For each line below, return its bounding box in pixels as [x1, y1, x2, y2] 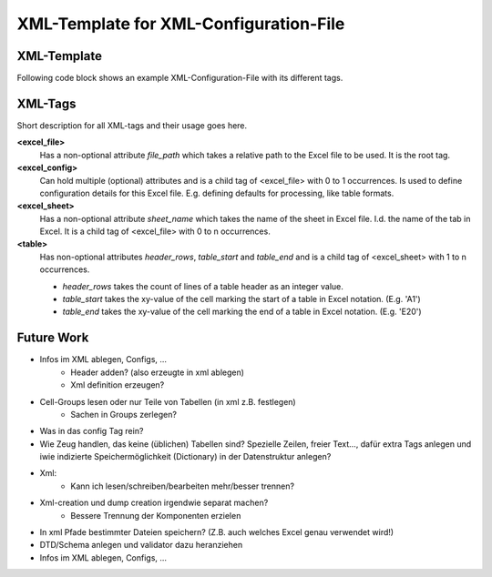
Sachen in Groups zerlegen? [70, 409, 178, 420]
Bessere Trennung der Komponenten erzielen [70, 510, 241, 521]
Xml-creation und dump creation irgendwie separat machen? [39, 497, 269, 509]
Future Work [16, 330, 89, 346]
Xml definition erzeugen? [70, 380, 165, 390]
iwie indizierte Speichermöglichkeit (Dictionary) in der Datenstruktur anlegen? [39, 451, 332, 462]
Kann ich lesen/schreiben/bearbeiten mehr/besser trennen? [70, 481, 295, 491]
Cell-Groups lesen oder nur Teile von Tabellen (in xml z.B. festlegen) [39, 396, 296, 407]
